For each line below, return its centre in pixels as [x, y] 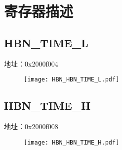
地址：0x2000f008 [31, 126]
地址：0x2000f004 [31, 63]
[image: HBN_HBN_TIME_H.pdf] [72, 142]
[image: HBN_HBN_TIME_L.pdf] [72, 80]
